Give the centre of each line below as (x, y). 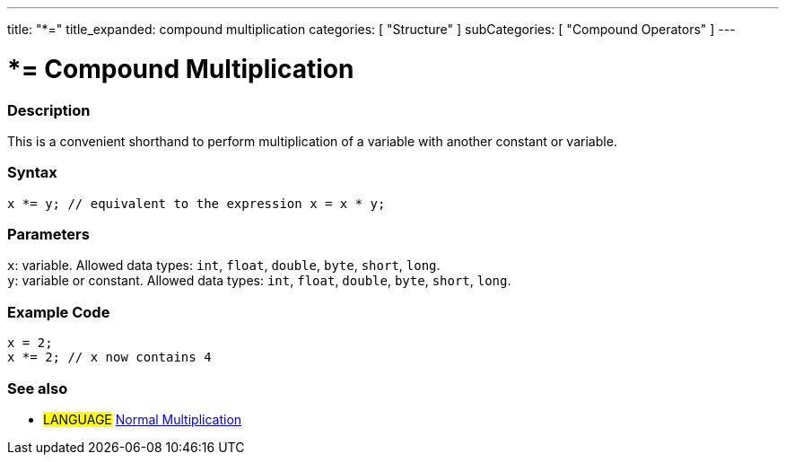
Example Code (59, 312)
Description (49, 110)
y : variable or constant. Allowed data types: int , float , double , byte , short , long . (259, 281)
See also (38, 388)
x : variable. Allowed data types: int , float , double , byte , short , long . (224, 266)
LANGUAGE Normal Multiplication (143, 419)
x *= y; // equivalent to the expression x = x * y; (196, 203)
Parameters (48, 234)
